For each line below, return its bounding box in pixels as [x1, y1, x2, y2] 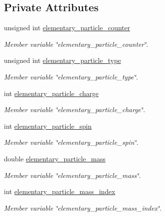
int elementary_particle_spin [4, 120, 92, 131]
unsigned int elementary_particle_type [4, 55, 121, 65]
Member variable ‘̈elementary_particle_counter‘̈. [4, 39, 148, 49]
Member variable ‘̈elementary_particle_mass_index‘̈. [4, 202, 162, 213]
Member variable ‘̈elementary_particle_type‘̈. [4, 71, 138, 81]
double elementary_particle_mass [4, 153, 106, 163]
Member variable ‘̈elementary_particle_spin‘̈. [4, 137, 139, 147]
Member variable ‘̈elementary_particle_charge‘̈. [4, 104, 146, 115]
